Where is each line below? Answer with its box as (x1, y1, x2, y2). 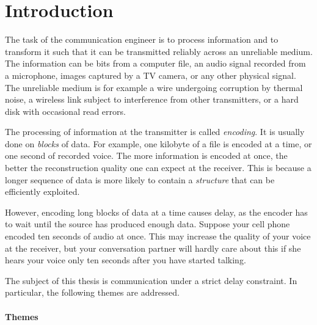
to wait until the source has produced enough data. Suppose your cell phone (5, 217, 290, 230)
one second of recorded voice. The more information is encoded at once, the (5, 149, 288, 162)
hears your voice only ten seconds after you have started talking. (5, 254, 246, 266)
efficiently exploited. (5, 185, 80, 198)
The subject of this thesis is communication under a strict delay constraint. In (5, 274, 297, 287)
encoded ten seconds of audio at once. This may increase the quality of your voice (5, 230, 311, 243)
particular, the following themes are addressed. (5, 286, 180, 299)
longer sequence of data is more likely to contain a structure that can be (5, 173, 275, 186)
